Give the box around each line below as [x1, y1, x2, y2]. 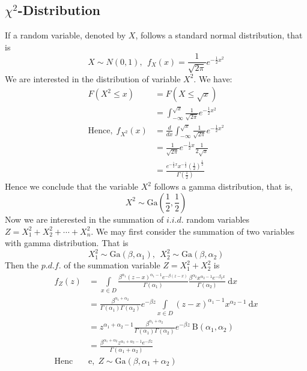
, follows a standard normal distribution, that [135, 29, 303, 41]
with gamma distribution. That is [5, 237, 129, 249]
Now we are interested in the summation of [5, 213, 164, 225]
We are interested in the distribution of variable [5, 72, 181, 85]
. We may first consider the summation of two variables [91, 225, 295, 237]
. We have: [193, 72, 233, 85]
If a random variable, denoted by [5, 29, 126, 41]
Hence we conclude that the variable [5, 180, 139, 193]
